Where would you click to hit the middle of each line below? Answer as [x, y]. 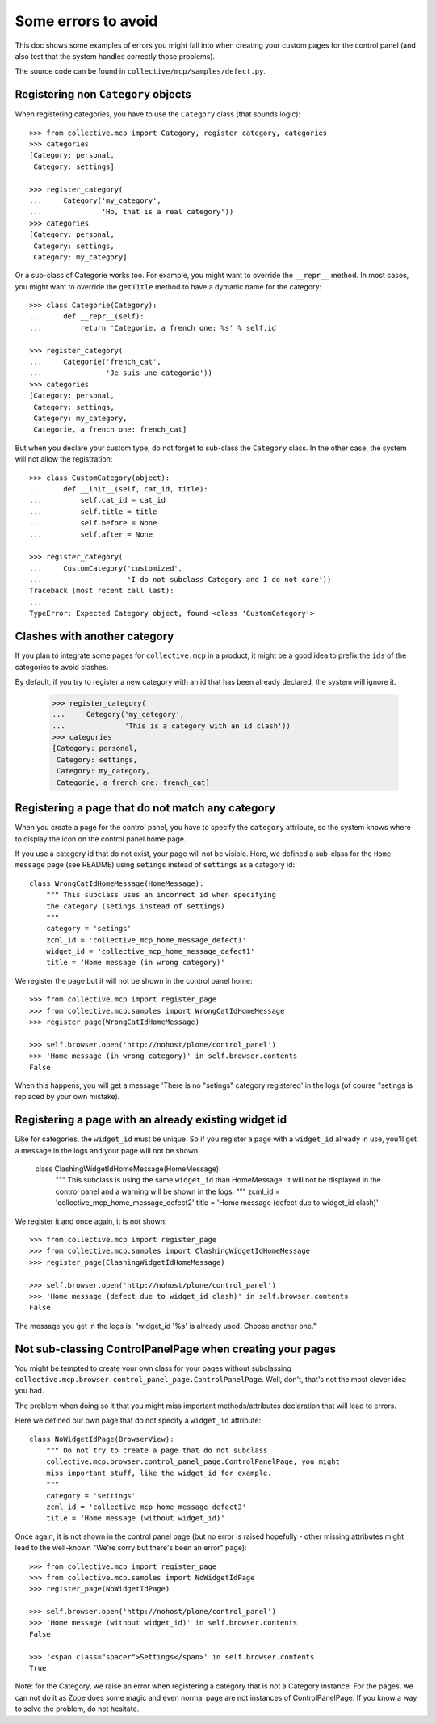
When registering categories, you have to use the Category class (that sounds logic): [158, 114]
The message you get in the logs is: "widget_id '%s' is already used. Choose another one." [166, 1326]
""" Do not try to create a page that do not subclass [157, 1450]
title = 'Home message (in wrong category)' [135, 963]
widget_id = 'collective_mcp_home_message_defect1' [150, 951]
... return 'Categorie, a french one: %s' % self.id [153, 328]
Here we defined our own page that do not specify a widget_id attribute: [138, 1421]
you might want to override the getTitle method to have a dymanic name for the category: [168, 286]
